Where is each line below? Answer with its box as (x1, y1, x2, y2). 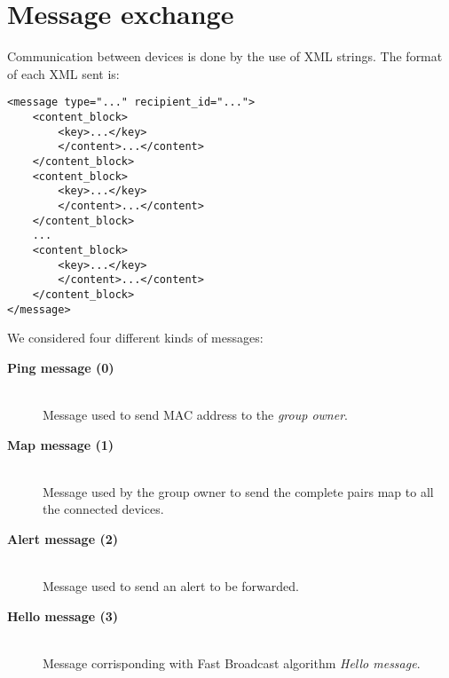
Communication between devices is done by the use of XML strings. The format (7, 47, 443, 66)
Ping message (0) (7, 358, 114, 376)
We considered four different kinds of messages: (7, 328, 264, 347)
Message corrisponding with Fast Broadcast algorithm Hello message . (43, 653, 421, 672)
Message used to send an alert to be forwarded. (43, 577, 299, 595)
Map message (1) (7, 435, 114, 453)
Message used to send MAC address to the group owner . (43, 405, 348, 423)
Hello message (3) (7, 606, 119, 625)
